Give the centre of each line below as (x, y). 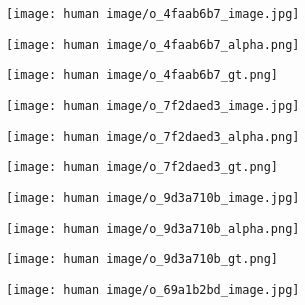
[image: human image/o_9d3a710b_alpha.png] (153, 228)
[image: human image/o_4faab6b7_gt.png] (142, 75)
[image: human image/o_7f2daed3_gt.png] (142, 167)
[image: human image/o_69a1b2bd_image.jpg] (153, 289)
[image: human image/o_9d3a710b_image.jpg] (153, 197)
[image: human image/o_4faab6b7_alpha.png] (153, 44)
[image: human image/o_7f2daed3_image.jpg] (153, 105)
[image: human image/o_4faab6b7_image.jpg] (153, 14)
